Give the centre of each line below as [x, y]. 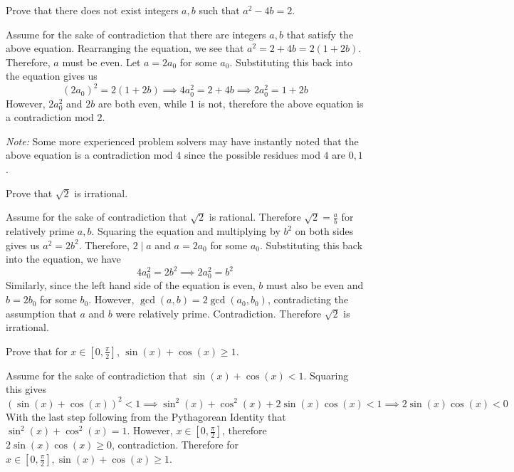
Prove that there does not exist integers [92, 10]
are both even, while [142, 103]
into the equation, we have [63, 259]
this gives [26, 389]
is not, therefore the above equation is [281, 103]
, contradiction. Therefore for [175, 445]
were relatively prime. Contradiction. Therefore [219, 313]
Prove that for [37, 351]
